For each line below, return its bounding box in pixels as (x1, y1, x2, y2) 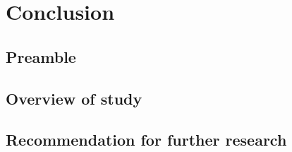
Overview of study (6, 87, 142, 109)
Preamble (6, 45, 76, 67)
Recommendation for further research (6, 129, 287, 151)
